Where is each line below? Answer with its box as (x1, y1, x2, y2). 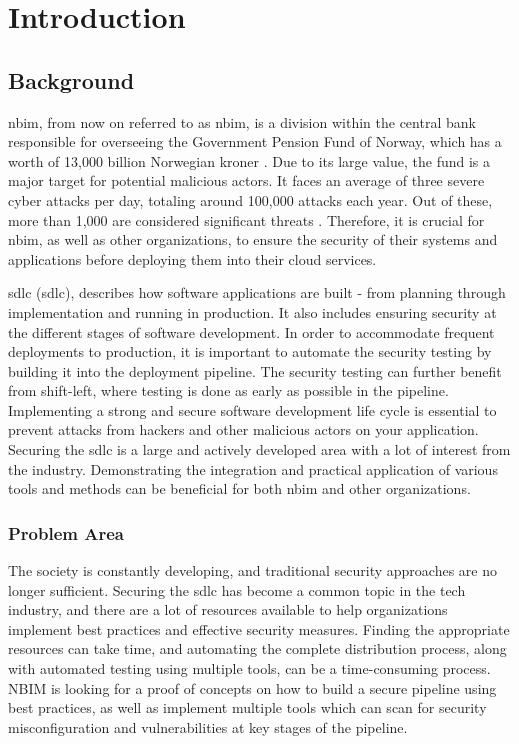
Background (8, 64, 135, 95)
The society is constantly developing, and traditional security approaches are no (8, 560, 497, 581)
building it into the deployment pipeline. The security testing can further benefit (8, 360, 502, 381)
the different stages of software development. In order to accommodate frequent (8, 321, 495, 342)
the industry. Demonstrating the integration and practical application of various (8, 458, 498, 479)
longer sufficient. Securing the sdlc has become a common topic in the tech (8, 579, 466, 600)
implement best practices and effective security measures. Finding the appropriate (8, 618, 510, 639)
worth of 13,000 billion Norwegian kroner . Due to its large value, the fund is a (8, 150, 491, 171)
